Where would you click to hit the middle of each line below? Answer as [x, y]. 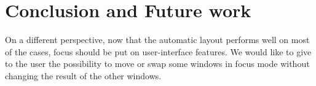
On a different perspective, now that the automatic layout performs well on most [157, 40]
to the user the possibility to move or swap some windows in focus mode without [157, 64]
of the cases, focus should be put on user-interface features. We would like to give [158, 51]
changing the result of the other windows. [83, 75]
